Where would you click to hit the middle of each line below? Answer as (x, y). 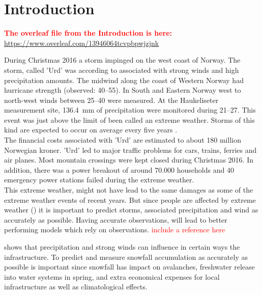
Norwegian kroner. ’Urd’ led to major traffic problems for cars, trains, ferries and (130, 150)
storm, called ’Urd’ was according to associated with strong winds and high (122, 70)
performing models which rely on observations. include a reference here (115, 230)
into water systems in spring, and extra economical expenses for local (112, 276)
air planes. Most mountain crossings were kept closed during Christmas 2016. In (129, 160)
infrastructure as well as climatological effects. (76, 287)
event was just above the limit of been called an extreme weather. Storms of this (129, 119)
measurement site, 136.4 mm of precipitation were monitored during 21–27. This (130, 110)
